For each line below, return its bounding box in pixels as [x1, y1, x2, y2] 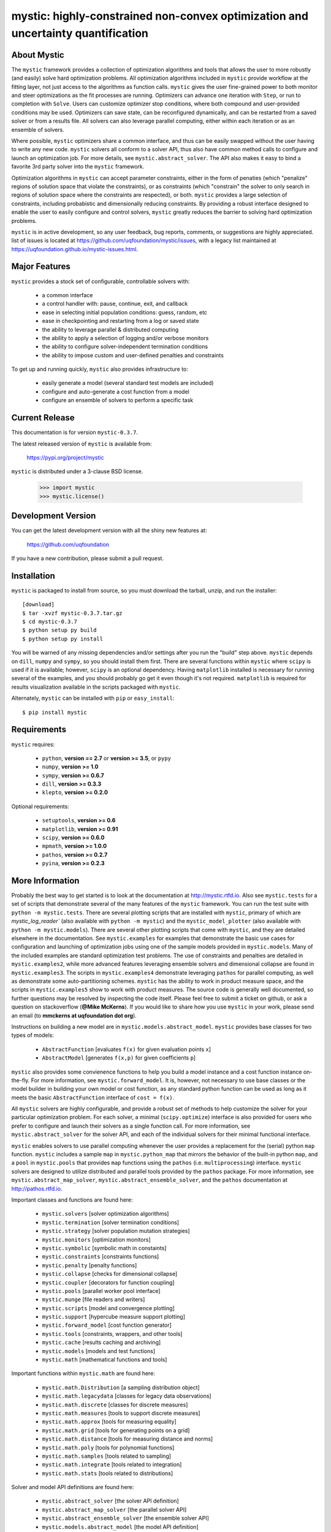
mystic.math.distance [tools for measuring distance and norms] [42, 1435, 213, 1443]
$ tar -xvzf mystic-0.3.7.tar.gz [22, 610, 123, 616]
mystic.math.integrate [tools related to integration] [42, 1461, 182, 1468]
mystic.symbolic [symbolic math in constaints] [42, 1244, 167, 1251]
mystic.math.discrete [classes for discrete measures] [42, 1401, 188, 1408]
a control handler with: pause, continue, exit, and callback [42, 300, 188, 308]
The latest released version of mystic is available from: [11, 440, 153, 447]
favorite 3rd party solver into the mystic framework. [11, 163, 145, 170]
